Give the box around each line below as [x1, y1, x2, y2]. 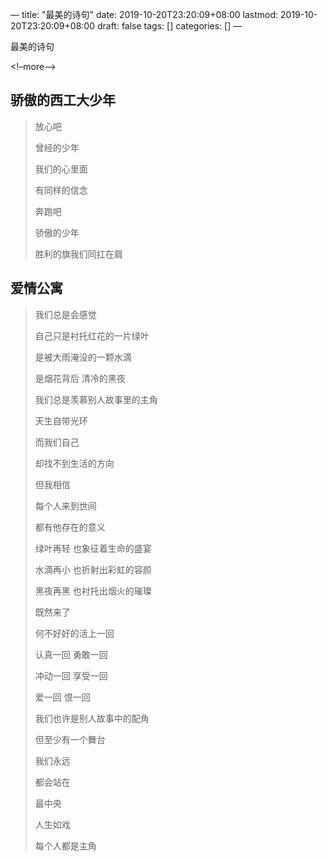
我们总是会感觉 [34, 308, 97, 320]
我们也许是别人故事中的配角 [34, 712, 150, 724]
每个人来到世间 [34, 499, 97, 512]
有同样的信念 [34, 184, 88, 196]
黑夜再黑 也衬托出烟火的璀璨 [34, 584, 152, 597]
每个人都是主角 [34, 839, 97, 852]
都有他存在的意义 [34, 521, 106, 533]
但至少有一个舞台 [34, 733, 106, 745]
